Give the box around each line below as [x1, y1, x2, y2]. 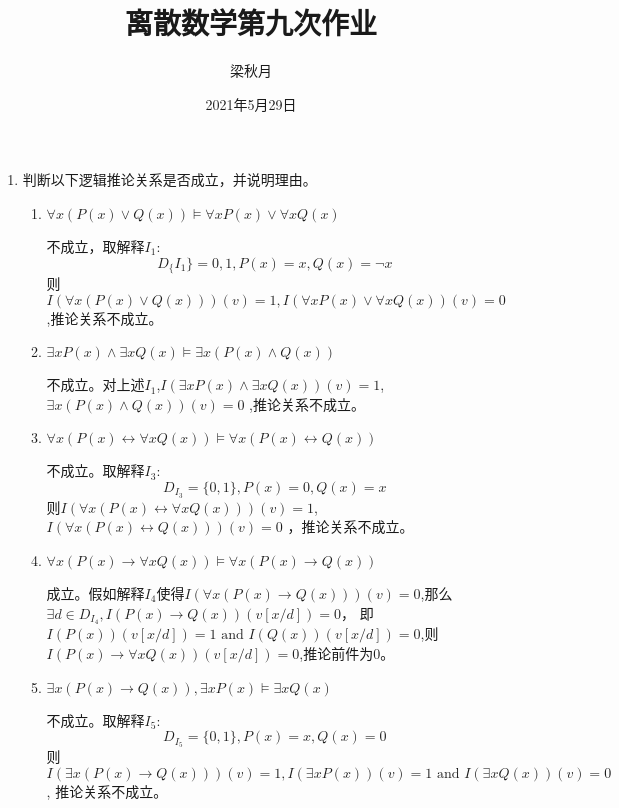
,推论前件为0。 [299, 643, 395, 664]
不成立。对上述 [46, 374, 145, 395]
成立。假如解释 [46, 582, 145, 603]
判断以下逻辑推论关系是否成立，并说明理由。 [22, 169, 317, 190]
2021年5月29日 [205, 93, 297, 114]
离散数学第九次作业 [124, 2, 377, 43]
